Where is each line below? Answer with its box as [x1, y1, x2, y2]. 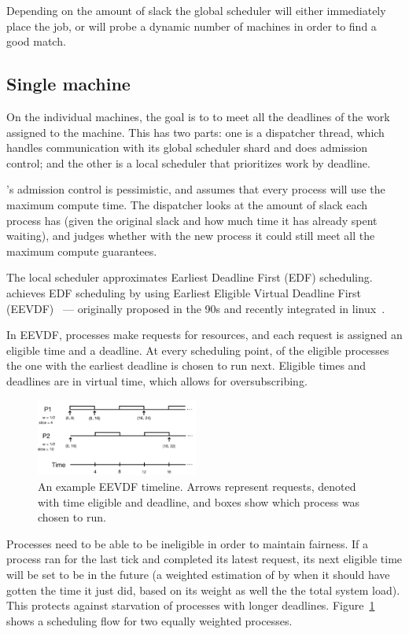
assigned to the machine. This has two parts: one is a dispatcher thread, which [6, 123, 385, 140]
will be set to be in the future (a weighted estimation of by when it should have [6, 566, 390, 583]
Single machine [6, 72, 131, 96]
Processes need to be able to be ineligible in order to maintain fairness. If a [6, 535, 368, 551]
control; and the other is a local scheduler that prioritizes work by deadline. [6, 154, 370, 171]
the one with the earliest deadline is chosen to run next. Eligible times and [6, 357, 367, 374]
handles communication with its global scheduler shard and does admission [6, 139, 368, 156]
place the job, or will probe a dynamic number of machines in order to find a [6, 17, 377, 34]
